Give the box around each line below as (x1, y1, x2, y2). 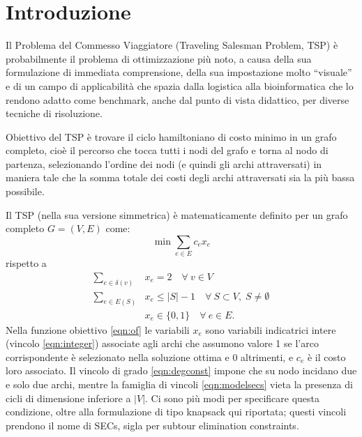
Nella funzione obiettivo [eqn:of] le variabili (6, 322, 190, 337)
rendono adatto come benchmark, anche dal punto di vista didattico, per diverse (6, 92, 349, 107)
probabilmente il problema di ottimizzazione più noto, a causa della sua (6, 51, 312, 66)
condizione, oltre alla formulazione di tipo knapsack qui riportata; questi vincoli (6, 404, 347, 419)
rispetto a (6, 256, 47, 270)
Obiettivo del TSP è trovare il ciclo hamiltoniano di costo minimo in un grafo (6, 129, 337, 144)
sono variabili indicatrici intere (205, 322, 336, 337)
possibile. (6, 184, 45, 199)
